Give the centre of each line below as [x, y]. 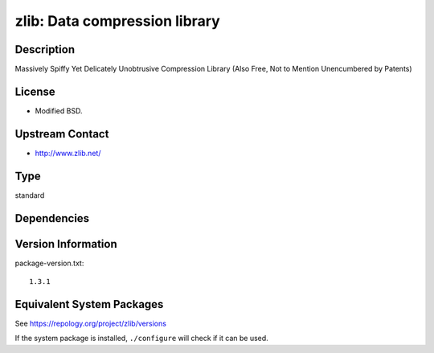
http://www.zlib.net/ [68, 153]
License [35, 91]
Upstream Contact [62, 134]
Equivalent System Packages [89, 304]
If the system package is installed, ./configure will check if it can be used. [141, 339]
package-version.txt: [49, 263]
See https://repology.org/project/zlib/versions [90, 323]
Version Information [66, 244]
